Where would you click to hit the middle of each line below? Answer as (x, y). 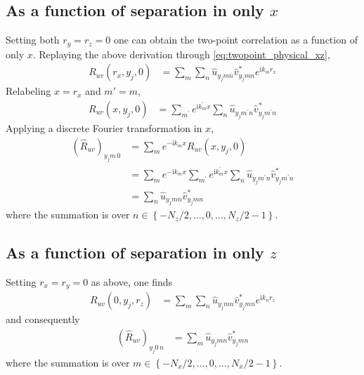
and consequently (43, 319)
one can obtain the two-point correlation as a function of (235, 40)
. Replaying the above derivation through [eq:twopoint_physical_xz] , (181, 54)
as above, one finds (132, 281)
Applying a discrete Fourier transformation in (104, 127)
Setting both (33, 40)
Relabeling (28, 91)
